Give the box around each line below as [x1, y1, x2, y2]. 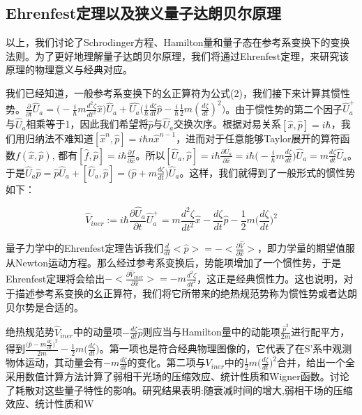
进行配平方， [291, 324, 350, 339]
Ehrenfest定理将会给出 [6, 271, 105, 285]
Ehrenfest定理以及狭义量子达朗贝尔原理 [6, 2, 282, 24]
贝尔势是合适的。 [6, 299, 84, 314]
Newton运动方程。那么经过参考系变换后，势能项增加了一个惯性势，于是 [15, 255, 342, 269]
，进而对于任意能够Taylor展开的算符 [176, 130, 340, 145]
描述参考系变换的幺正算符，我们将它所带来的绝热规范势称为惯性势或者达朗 [15, 285, 357, 300]
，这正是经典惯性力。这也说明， [197, 271, 344, 285]
